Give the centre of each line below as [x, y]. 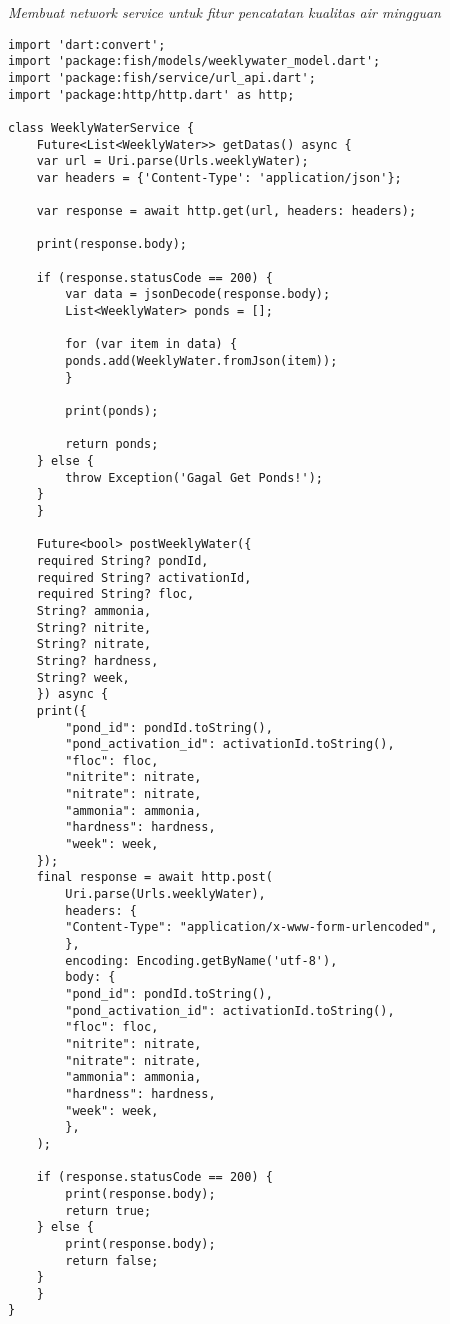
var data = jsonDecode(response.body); [198, 294]
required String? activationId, [144, 577]
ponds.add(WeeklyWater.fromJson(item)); [201, 361]
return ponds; [112, 444]
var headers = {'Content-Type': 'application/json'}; [219, 177]
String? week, [83, 677]
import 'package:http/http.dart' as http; [151, 94]
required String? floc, [115, 594]
